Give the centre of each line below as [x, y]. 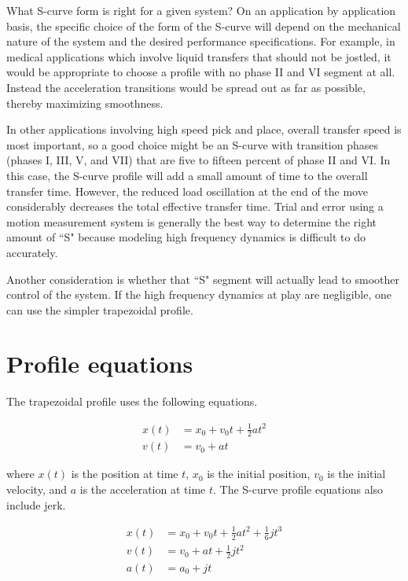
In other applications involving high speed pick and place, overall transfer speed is [204, 129]
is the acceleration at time [143, 489]
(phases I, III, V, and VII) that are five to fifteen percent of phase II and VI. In [198, 160]
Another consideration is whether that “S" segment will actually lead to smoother [203, 279]
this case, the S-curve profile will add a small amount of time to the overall [187, 175]
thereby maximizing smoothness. [85, 103]
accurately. [32, 252]
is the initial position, [259, 474]
